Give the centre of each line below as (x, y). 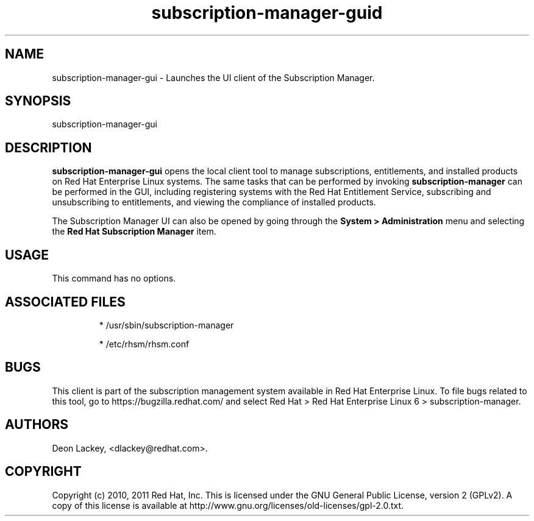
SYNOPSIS (38, 101)
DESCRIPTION (48, 147)
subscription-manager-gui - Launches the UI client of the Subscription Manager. (213, 77)
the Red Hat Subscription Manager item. (134, 232)
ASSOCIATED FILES (65, 302)
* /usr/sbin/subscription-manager (166, 325)
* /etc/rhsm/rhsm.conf (144, 344)
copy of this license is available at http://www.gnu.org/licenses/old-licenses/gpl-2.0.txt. (228, 505)
